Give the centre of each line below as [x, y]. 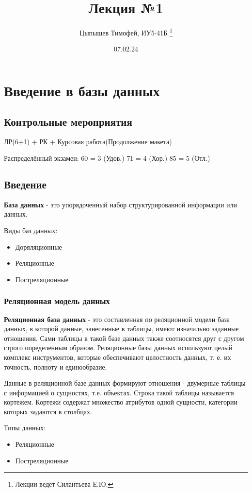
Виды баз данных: [31, 230]
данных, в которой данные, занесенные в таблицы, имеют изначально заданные [121, 329]
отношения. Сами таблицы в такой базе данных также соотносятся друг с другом [124, 338]
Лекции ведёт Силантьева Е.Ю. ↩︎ [64, 484]
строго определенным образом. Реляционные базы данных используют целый [118, 348]
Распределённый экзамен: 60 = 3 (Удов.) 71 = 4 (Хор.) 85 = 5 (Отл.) [107, 158]
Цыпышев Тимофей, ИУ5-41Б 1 [126, 32]
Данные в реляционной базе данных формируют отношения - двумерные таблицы [125, 383]
